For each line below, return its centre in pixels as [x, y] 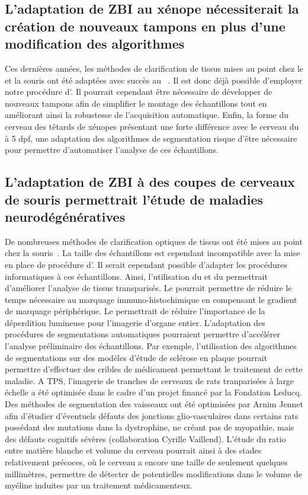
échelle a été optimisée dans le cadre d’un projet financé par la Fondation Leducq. [153, 392]
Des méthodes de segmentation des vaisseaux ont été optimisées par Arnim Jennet [154, 404]
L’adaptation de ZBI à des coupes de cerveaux [150, 182]
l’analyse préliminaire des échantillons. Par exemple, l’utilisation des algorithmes [151, 346]
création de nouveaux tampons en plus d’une [145, 26]
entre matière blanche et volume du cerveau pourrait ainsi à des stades [133, 450]
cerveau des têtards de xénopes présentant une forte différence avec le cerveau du [152, 126]
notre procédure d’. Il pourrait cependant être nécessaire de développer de [139, 92]
